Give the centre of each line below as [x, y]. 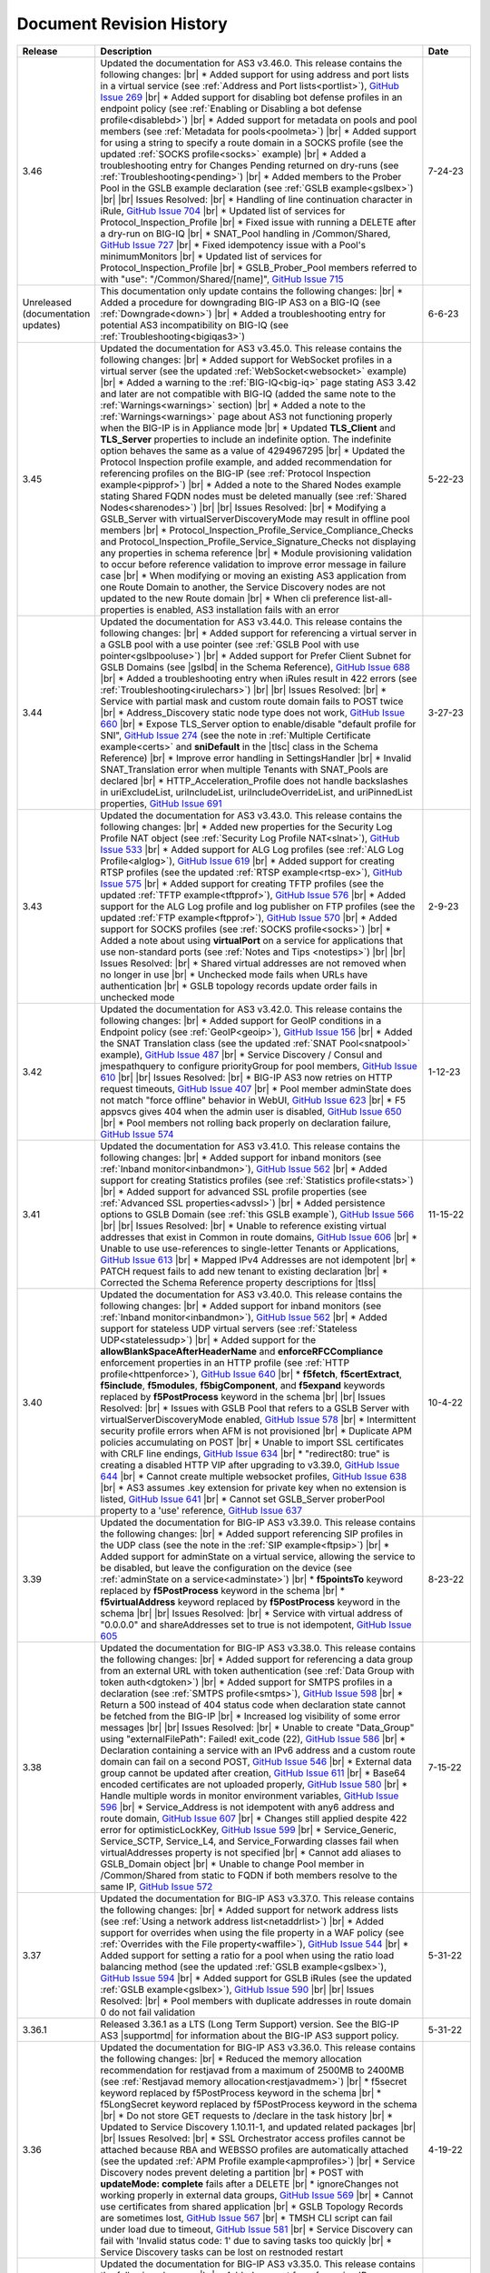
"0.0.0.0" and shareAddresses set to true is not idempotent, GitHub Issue [256, 1625]
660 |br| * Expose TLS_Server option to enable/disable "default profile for [258, 724]
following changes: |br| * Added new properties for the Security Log [246, 826]
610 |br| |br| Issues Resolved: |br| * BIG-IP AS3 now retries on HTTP [246, 1077]
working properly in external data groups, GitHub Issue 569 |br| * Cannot [257, 2195]
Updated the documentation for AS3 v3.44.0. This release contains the [251, 621]
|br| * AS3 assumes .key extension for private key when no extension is [254, 1487]
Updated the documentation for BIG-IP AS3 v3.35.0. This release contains [258, 2264]
